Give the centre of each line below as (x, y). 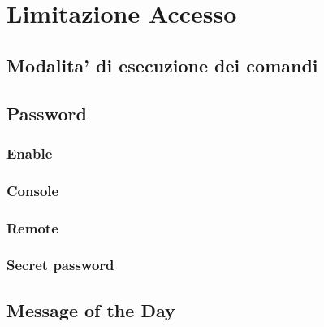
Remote (32, 227)
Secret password (60, 265)
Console (33, 190)
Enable (30, 153)
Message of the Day (91, 310)
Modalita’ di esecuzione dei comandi (162, 65)
